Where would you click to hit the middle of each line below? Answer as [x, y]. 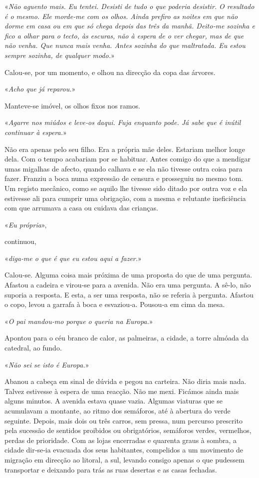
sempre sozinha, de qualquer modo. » [60, 55]
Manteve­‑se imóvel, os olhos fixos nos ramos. [72, 105]
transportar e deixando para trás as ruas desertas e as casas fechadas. [111, 469]
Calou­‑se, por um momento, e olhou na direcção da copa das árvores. [110, 72]
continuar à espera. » [36, 132]
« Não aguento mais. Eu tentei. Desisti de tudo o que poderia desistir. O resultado [129, 6]
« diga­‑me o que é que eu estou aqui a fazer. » [73, 258]
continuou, [20, 241]
